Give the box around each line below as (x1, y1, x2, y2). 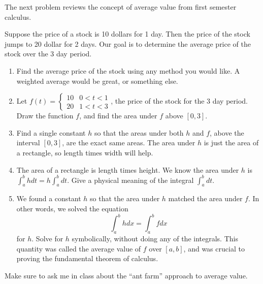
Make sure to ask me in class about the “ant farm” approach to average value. (5, 270, 248, 280)
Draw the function (16, 110, 74, 121)
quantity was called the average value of (16, 243, 141, 254)
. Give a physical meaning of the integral (67, 174, 194, 185)
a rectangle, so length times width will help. (16, 147, 153, 157)
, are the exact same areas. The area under (62, 137, 195, 148)
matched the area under (168, 193, 243, 204)
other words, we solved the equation (16, 203, 128, 214)
